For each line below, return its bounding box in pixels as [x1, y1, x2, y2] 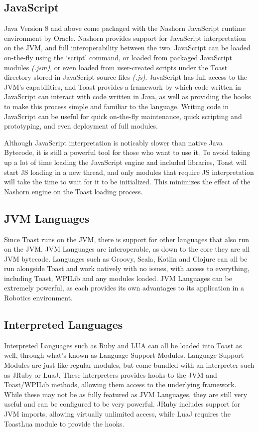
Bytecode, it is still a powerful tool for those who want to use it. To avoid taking [4, 147, 251, 157]
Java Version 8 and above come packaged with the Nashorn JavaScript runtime [4, 23, 246, 33]
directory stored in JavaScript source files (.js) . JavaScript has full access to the [4, 72, 248, 82]
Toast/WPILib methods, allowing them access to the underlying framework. [4, 379, 237, 390]
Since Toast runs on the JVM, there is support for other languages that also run [4, 234, 250, 244]
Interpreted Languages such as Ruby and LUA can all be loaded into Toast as [4, 340, 242, 350]
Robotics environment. [4, 292, 73, 303]
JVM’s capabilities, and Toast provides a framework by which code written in [4, 81, 241, 92]
